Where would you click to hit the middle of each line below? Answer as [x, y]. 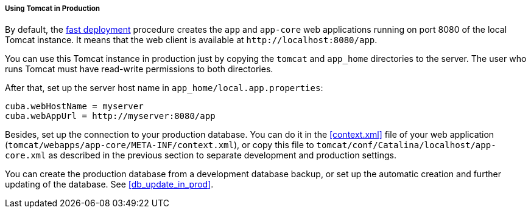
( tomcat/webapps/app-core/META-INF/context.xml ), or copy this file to [160, 145]
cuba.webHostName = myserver [74, 106]
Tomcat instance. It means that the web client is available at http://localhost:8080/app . [191, 40]
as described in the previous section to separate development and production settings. [222, 155]
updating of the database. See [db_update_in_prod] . [109, 184]
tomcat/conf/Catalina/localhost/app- [406, 145]
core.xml [26, 156]
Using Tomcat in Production [53, 8]
